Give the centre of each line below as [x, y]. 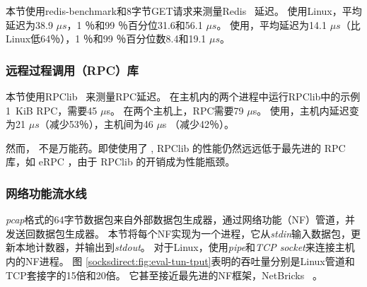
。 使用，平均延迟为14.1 [272, 24]
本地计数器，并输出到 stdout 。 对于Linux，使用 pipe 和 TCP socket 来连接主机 [185, 247]
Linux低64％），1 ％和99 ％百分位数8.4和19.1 [106, 39]
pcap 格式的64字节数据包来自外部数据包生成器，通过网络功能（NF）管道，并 [181, 219]
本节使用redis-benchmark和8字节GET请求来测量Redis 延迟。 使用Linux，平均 [184, 11]
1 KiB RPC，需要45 [52, 110]
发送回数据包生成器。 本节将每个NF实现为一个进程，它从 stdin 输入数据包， [179, 233]
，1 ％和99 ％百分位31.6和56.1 [135, 24]
